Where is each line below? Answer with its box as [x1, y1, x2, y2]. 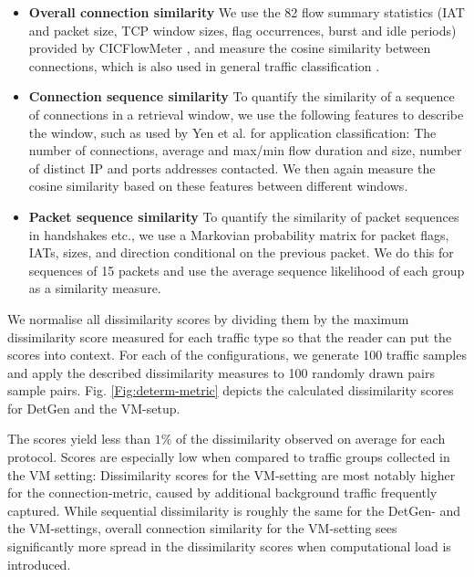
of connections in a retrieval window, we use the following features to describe [28, 104, 464, 123]
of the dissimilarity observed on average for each [176, 429, 446, 448]
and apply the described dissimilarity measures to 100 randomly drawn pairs [7, 362, 435, 382]
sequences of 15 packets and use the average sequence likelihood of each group [28, 260, 465, 279]
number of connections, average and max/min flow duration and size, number [28, 141, 462, 160]
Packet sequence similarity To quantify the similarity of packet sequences [28, 206, 459, 226]
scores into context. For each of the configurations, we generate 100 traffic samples [7, 345, 467, 364]
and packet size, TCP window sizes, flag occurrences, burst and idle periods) [28, 20, 457, 39]
